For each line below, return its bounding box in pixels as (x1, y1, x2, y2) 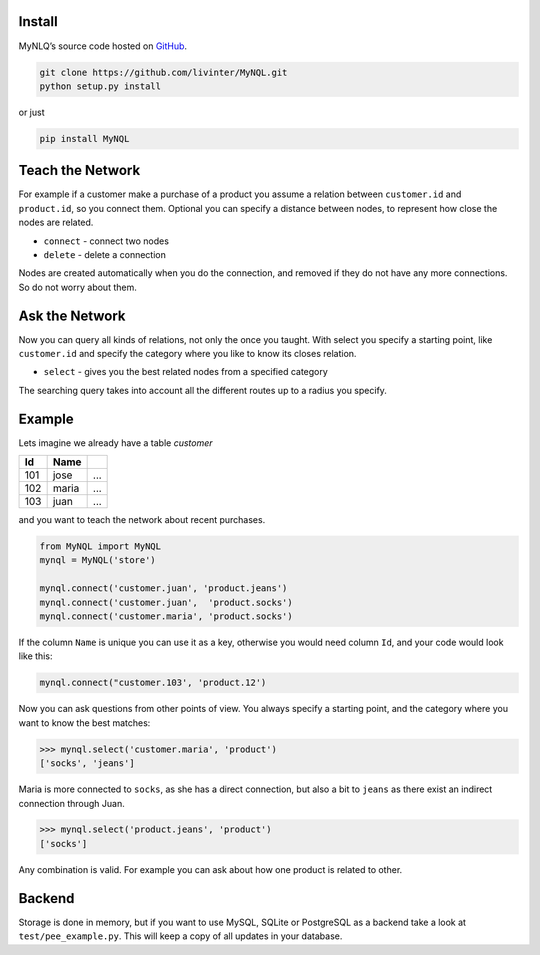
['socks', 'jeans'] (39, 758, 135, 769)
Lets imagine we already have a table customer (18, 436, 214, 449)
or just (18, 106, 45, 118)
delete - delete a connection (43, 248, 167, 260)
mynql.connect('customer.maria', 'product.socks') (39, 611, 294, 622)
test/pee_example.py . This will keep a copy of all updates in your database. (18, 930, 343, 942)
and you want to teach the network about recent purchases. (18, 514, 266, 526)
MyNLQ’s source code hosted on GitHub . (18, 40, 188, 52)
